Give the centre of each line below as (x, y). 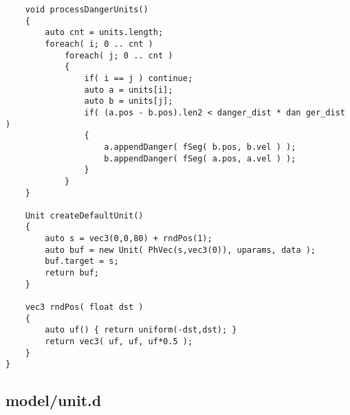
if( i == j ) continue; (139, 78)
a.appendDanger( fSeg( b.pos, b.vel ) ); (200, 147)
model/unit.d (54, 400)
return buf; (72, 273)
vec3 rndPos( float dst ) (84, 307)
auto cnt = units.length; (104, 33)
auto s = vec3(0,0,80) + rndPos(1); (129, 239)
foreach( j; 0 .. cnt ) (119, 55)
